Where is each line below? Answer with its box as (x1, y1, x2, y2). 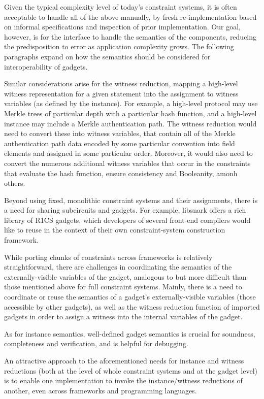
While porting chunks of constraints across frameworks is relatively (4, 251, 213, 262)
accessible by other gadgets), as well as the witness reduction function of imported (4, 301, 260, 312)
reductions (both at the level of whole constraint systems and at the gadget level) (4, 365, 257, 376)
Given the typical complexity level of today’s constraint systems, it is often (4, 2, 237, 12)
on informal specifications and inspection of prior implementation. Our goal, (4, 21, 241, 32)
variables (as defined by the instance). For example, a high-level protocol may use (4, 98, 258, 109)
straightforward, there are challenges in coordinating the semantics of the (4, 261, 232, 272)
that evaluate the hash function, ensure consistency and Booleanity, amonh (4, 168, 238, 178)
